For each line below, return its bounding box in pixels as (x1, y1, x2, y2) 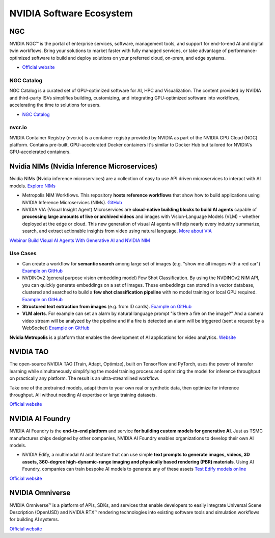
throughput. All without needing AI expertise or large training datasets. (9, 392, 157, 398)
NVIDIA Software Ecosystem (9, 8, 133, 19)
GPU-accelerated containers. (9, 149, 71, 155)
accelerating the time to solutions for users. (9, 102, 101, 108)
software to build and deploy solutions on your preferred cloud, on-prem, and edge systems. (31, 55, 226, 61)
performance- (228, 47, 257, 54)
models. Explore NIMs (9, 183, 56, 189)
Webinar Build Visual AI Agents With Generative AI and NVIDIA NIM (9, 237, 150, 243)
